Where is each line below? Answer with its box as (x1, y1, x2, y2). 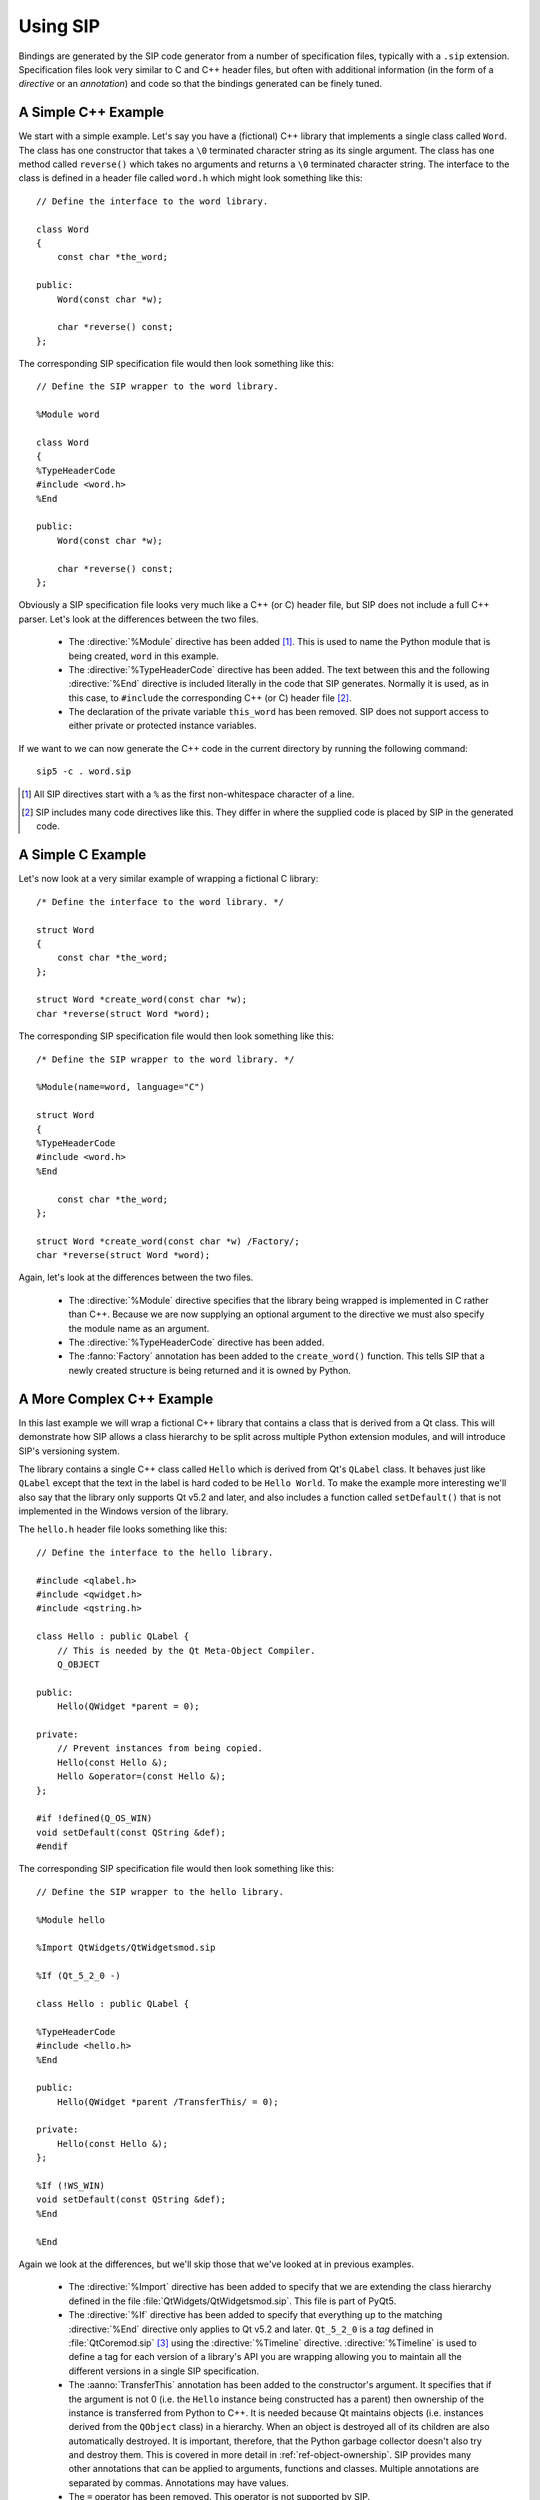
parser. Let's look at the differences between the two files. (18, 613, 259, 625)
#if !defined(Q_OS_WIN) (36, 1813, 153, 1824)
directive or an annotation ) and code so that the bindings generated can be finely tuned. (18, 78, 383, 90)
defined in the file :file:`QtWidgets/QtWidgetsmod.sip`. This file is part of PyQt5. (68, 2295, 397, 2307)
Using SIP (18, 15, 100, 37)
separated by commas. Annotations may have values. (68, 2476, 289, 2489)
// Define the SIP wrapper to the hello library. (36, 1886, 285, 1897)
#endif (36, 1841, 69, 1852)
